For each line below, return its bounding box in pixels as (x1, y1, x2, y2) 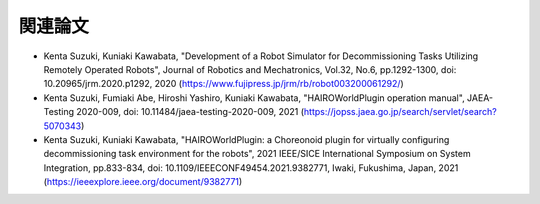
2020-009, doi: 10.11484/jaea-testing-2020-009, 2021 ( (76, 106, 305, 118)
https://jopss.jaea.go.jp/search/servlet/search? (303, 106, 497, 118)
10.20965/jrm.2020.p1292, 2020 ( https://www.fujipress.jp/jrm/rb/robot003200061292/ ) (43, 78, 404, 90)
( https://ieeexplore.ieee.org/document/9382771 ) (43, 176, 243, 188)
